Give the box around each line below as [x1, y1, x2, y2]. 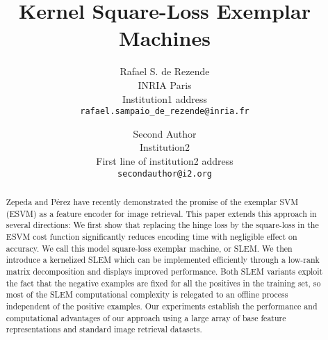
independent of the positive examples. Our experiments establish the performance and [6, 300, 318, 311]
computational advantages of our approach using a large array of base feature [6, 311, 286, 323]
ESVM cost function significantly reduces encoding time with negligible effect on [6, 230, 297, 242]
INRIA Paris [138, 77, 192, 92]
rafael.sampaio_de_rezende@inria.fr [80, 106, 249, 117]
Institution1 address [122, 91, 207, 106]
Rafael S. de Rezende [120, 64, 210, 79]
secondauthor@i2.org [117, 168, 213, 179]
